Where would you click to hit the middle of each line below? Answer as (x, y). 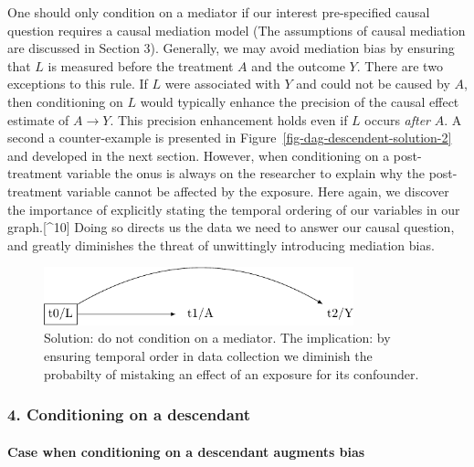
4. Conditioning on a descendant (129, 414)
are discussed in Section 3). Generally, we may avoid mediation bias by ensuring (231, 48)
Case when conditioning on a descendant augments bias (186, 451)
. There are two (400, 65)
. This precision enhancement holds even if (229, 119)
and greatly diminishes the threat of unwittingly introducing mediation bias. (221, 244)
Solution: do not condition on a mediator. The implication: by (217, 338)
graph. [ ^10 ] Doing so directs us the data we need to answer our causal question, (231, 227)
